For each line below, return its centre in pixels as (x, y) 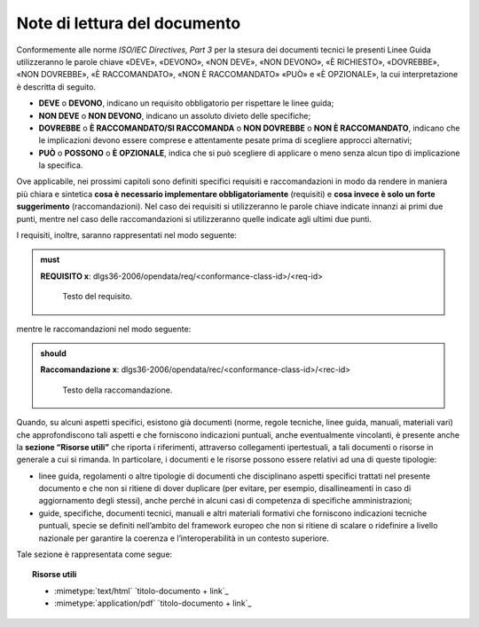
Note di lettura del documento (129, 23)
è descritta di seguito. (56, 87)
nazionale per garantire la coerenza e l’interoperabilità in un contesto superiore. (184, 538)
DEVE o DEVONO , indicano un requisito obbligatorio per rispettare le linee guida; (186, 103)
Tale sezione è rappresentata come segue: (94, 554)
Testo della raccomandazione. (118, 390)
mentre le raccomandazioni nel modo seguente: (104, 329)
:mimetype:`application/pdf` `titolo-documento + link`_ (153, 603)
